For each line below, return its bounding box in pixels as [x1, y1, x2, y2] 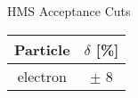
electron [17, 65, 67, 86]
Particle [14, 38, 70, 60]
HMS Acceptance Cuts [7, 2, 131, 20]
